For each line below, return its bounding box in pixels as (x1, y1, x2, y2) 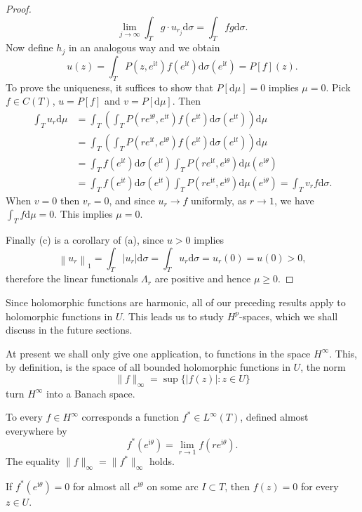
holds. (149, 454, 175, 468)
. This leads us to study (122, 308, 224, 323)
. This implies (54, 206, 113, 221)
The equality (6, 454, 60, 468)
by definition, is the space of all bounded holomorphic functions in (6, 360, 290, 374)
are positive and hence (154, 271, 251, 286)
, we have (274, 192, 314, 207)
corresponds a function (81, 409, 180, 424)
